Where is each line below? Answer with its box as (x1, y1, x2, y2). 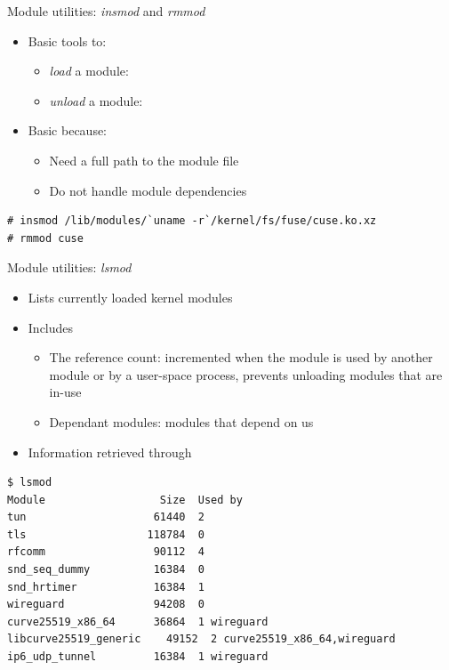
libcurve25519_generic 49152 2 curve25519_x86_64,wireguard (7, 633, 396, 646)
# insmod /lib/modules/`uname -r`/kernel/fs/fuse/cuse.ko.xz (7, 214, 377, 228)
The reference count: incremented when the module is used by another (49, 348, 433, 367)
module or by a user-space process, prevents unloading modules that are (49, 365, 443, 383)
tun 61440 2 (7, 511, 204, 524)
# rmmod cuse (7, 231, 84, 245)
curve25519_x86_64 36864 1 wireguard (7, 615, 269, 628)
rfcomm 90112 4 (7, 545, 204, 559)
